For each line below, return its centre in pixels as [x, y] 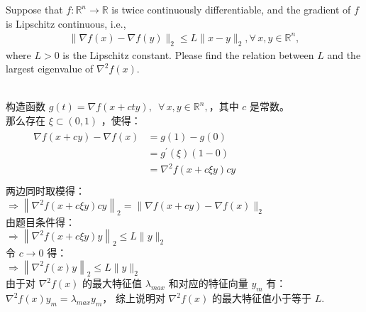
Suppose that [34, 9]
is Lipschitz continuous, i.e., [66, 23]
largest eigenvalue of [50, 69]
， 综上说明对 [134, 298]
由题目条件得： [40, 221]
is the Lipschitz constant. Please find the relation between [188, 54]
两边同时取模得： [45, 191]
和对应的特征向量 [208, 283]
